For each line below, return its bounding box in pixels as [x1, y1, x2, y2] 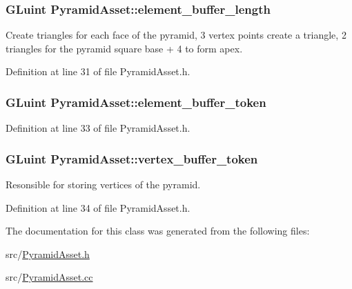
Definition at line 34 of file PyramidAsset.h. [6, 200, 190, 215]
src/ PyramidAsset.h [6, 246, 90, 261]
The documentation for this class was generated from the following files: [6, 223, 310, 238]
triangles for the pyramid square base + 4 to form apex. [6, 41, 243, 55]
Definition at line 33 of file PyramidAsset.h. [6, 121, 190, 135]
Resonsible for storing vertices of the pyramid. [6, 177, 201, 192]
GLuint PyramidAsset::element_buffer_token [6, 93, 266, 110]
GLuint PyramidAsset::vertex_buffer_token [6, 150, 258, 167]
